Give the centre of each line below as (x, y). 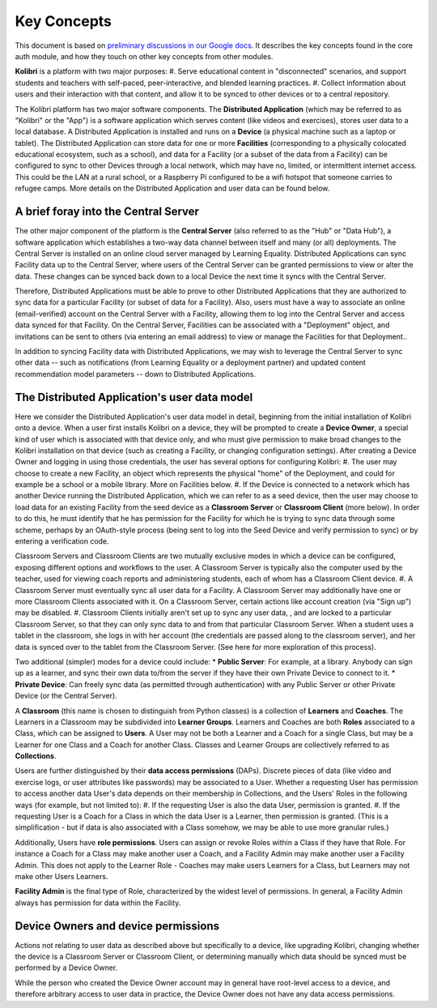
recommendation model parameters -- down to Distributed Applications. (136, 374)
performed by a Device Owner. (66, 967)
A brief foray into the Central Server (107, 212)
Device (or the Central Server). (66, 696)
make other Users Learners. (62, 876)
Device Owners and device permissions (117, 926)
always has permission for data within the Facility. (98, 903)
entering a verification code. (62, 541)
